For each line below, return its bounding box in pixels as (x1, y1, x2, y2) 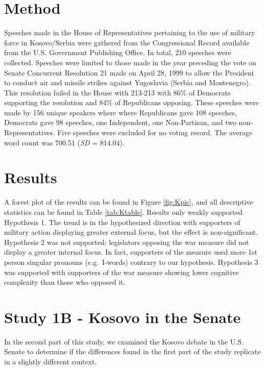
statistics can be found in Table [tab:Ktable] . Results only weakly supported (4, 206, 243, 217)
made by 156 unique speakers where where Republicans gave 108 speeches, (4, 107, 237, 117)
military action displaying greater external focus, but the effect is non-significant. (4, 227, 258, 237)
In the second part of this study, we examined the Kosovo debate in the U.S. (4, 336, 244, 347)
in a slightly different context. (4, 356, 97, 367)
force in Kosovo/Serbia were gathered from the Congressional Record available (4, 37, 250, 47)
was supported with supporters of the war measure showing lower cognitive (4, 266, 239, 277)
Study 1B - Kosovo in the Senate (4, 306, 241, 327)
